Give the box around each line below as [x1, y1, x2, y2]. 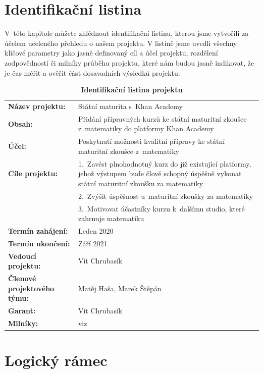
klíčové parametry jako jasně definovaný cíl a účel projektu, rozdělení [5, 47, 218, 58]
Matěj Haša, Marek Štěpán [78, 283, 162, 293]
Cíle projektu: [8, 168, 58, 179]
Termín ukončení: [8, 238, 70, 248]
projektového [8, 283, 55, 293]
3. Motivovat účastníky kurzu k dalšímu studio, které [78, 203, 245, 214]
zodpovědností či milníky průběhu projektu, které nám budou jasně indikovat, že [5, 57, 254, 68]
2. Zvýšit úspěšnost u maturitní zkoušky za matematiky [78, 190, 253, 201]
